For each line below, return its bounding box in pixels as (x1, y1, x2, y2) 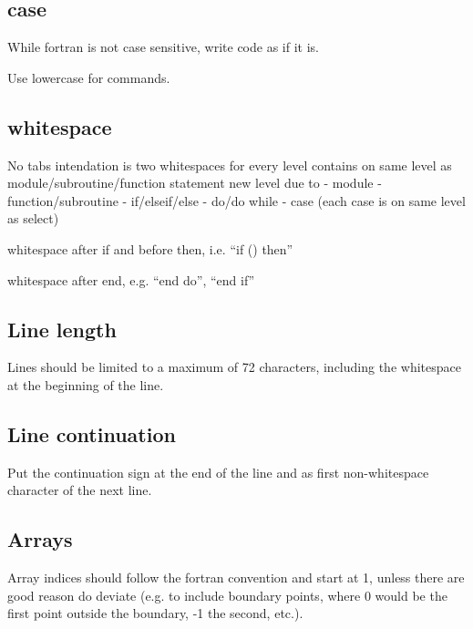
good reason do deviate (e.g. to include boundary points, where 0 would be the (7, 585, 447, 604)
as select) (7, 209, 59, 228)
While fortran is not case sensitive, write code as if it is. (7, 37, 319, 57)
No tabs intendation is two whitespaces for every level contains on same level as (7, 155, 452, 174)
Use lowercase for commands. (7, 67, 170, 87)
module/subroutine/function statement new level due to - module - (7, 173, 382, 192)
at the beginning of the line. (7, 375, 164, 394)
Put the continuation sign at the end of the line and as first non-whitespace (7, 462, 429, 481)
